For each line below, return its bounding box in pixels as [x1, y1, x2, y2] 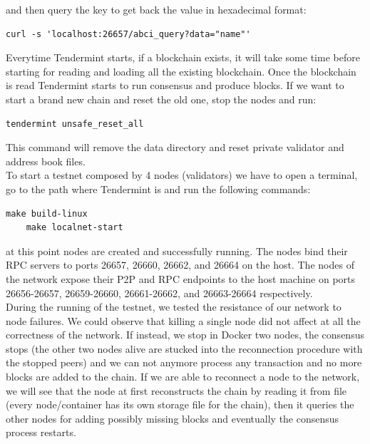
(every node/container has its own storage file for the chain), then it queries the [6, 397, 354, 412]
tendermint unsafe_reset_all [6, 118, 144, 129]
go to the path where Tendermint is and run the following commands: [6, 181, 311, 196]
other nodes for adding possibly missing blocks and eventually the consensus [6, 411, 339, 425]
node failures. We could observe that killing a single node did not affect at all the [6, 313, 361, 328]
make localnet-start [26, 222, 123, 233]
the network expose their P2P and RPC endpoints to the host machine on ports [6, 271, 356, 286]
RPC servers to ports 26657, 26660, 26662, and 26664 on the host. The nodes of [6, 257, 354, 272]
